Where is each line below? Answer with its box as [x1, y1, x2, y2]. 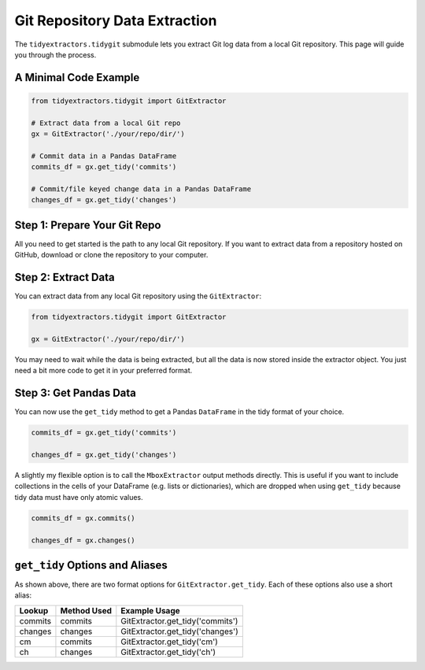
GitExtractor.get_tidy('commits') [120, 615, 238, 626]
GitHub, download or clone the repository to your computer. [14, 250, 209, 260]
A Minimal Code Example [14, 71, 140, 84]
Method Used [60, 605, 113, 616]
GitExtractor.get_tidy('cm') [120, 636, 218, 647]
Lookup [19, 605, 49, 616]
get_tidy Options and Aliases [14, 559, 168, 572]
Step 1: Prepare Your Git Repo [14, 218, 161, 231]
